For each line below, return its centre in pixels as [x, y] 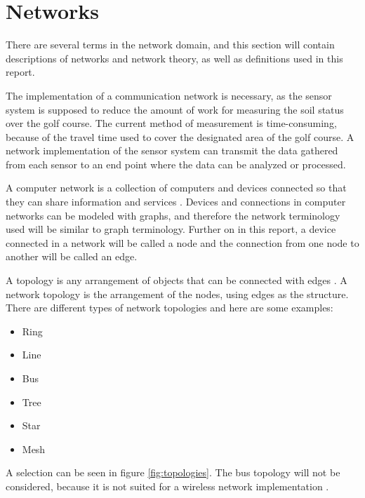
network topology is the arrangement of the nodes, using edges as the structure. [177, 294]
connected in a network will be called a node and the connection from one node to [182, 242]
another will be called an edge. [72, 256]
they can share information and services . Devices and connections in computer [176, 202]
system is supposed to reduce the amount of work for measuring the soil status [175, 109]
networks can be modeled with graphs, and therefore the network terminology [173, 215]
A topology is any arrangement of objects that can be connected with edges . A [177, 280]
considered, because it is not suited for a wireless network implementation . [167, 486]
